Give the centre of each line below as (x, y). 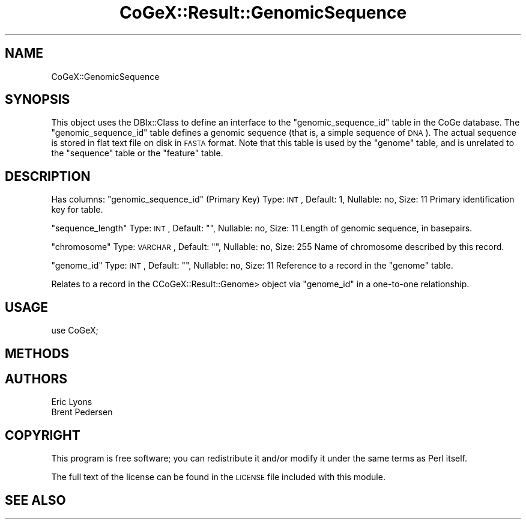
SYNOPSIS (38, 100)
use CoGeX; (75, 331)
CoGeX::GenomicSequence (105, 76)
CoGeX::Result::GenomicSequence (263, 13)
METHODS (37, 353)
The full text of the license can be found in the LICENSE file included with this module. (218, 477)
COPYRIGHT (43, 435)
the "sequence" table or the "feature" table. (137, 153)
